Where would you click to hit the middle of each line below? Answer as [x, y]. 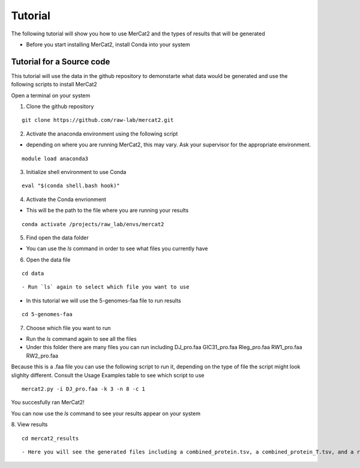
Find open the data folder [58, 238]
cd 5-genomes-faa [47, 314]
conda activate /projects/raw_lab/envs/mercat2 [93, 224]
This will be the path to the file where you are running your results [107, 211]
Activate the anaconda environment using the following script [102, 133]
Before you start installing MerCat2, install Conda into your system [108, 44]
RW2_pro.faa [42, 355]
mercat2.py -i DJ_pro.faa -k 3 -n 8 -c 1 [83, 389]
